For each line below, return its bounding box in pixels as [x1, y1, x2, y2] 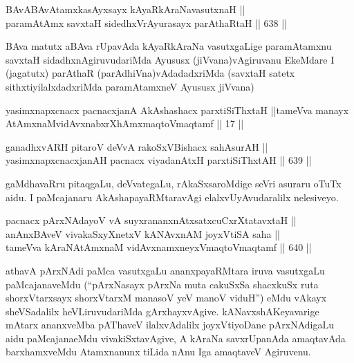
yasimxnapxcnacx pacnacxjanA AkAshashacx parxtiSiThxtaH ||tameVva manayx [6, 102, 349, 117]
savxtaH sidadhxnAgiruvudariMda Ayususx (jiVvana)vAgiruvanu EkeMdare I [6, 52, 335, 66]
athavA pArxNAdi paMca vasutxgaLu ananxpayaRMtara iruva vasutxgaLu [6, 263, 325, 277]
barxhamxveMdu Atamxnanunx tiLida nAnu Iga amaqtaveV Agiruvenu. [6, 344, 311, 359]
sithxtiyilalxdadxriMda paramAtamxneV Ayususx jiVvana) [6, 79, 254, 93]
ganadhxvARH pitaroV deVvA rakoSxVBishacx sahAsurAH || [6, 139, 268, 153]
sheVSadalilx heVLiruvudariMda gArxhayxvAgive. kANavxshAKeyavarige [6, 304, 319, 318]
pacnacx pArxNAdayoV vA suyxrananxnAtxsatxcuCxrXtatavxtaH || [6, 213, 297, 227]
